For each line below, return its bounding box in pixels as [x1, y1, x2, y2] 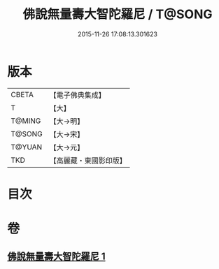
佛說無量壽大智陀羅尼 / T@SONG [22, 6, 213, 22]
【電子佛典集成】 [49, 90, 106, 100]
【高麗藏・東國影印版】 [49, 155, 127, 165]
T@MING [10, 116, 41, 126]
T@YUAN [10, 142, 43, 152]
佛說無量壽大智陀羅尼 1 [7, 251, 106, 263]
